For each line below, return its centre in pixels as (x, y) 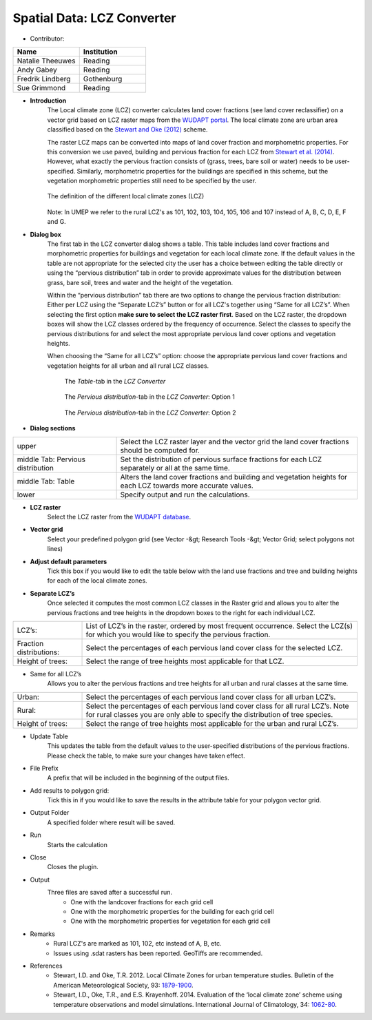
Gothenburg (103, 79)
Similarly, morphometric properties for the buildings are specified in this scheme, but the (203, 171)
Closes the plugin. (73, 867)
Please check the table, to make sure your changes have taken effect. (146, 756)
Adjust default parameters (69, 561)
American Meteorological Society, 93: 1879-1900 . (123, 985)
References (46, 966)
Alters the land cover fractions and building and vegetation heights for (234, 477)
